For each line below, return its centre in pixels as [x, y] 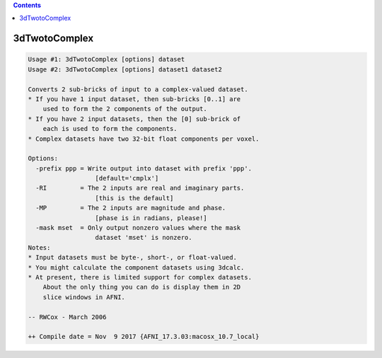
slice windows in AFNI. [84, 297]
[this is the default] [134, 198]
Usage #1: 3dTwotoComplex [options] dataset [106, 59]
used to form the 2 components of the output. [125, 109]
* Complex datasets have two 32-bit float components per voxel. [144, 139]
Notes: [39, 247]
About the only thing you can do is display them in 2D [142, 287]
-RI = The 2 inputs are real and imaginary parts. [140, 188]
